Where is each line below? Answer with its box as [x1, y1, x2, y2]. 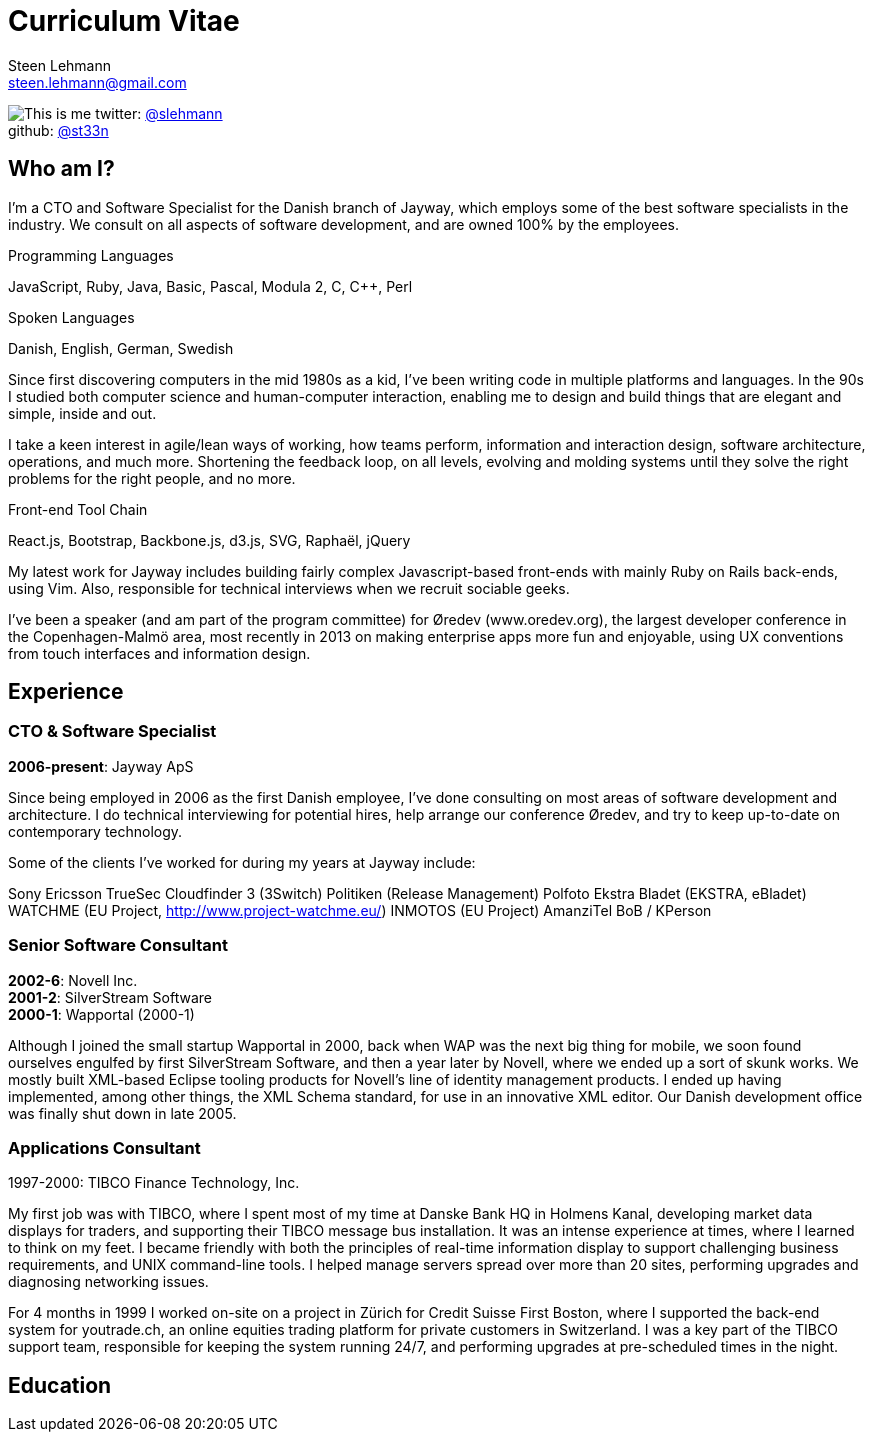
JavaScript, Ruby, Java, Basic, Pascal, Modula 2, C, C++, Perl [8, 277, 413, 295]
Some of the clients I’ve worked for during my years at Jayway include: [8, 853, 476, 871]
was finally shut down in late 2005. [8, 1104, 237, 1122]
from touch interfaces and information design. [8, 644, 311, 662]
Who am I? [8, 156, 115, 182]
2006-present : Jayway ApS [8, 757, 194, 775]
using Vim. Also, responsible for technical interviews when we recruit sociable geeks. [8, 579, 570, 597]
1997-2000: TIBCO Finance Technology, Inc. [8, 1174, 300, 1192]
